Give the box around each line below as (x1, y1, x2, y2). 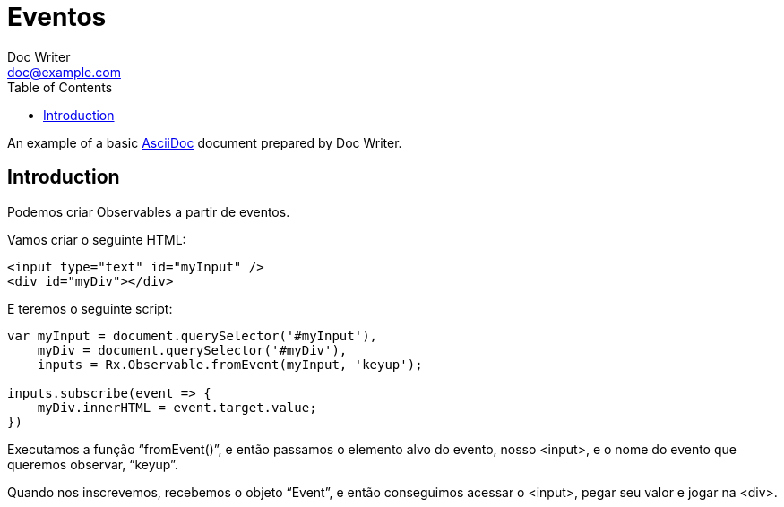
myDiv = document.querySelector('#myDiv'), (37, 342, 348, 357)
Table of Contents (7, 79, 113, 95)
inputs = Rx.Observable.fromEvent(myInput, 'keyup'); (37, 357, 423, 372)
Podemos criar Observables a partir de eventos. (7, 203, 290, 219)
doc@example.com (7, 64, 121, 80)
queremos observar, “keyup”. (7, 456, 178, 472)
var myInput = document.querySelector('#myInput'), (7, 328, 378, 343)
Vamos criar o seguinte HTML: (7, 231, 186, 247)
